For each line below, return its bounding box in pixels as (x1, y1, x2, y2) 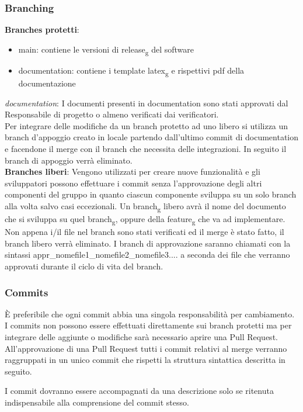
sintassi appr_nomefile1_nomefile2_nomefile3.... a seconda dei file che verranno (5, 248, 290, 261)
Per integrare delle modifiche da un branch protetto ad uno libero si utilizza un (5, 119, 288, 131)
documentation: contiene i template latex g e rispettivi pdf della (18, 64, 245, 78)
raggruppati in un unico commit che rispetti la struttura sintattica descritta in (5, 354, 285, 366)
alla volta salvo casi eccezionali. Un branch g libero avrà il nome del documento (5, 200, 286, 213)
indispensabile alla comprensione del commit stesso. (5, 396, 189, 408)
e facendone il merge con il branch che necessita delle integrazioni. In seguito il (5, 143, 287, 155)
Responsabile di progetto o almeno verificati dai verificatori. (5, 108, 219, 120)
